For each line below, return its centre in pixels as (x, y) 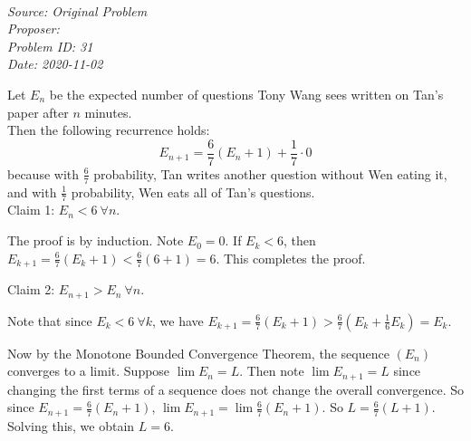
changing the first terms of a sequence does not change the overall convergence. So (236, 389)
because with (43, 173)
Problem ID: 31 (50, 46)
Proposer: (34, 29)
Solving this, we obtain (71, 425)
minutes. (108, 112)
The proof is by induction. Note (96, 240)
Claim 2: (31, 289)
